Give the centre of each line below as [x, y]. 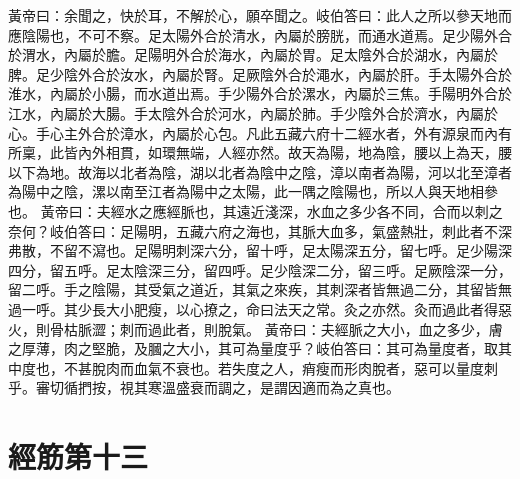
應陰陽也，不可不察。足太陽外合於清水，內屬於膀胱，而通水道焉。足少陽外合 [260, 34]
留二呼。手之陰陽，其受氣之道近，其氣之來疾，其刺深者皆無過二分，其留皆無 [260, 289]
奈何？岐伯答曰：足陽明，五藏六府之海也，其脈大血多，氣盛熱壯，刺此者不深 [260, 230]
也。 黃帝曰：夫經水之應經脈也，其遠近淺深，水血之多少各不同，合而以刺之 [255, 210]
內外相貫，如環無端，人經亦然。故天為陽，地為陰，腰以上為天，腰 [294, 152]
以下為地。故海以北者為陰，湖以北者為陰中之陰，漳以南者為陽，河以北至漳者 [260, 171]
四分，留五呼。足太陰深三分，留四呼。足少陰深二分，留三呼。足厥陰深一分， [260, 269]
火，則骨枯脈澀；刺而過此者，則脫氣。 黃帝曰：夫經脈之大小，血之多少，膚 [255, 328]
